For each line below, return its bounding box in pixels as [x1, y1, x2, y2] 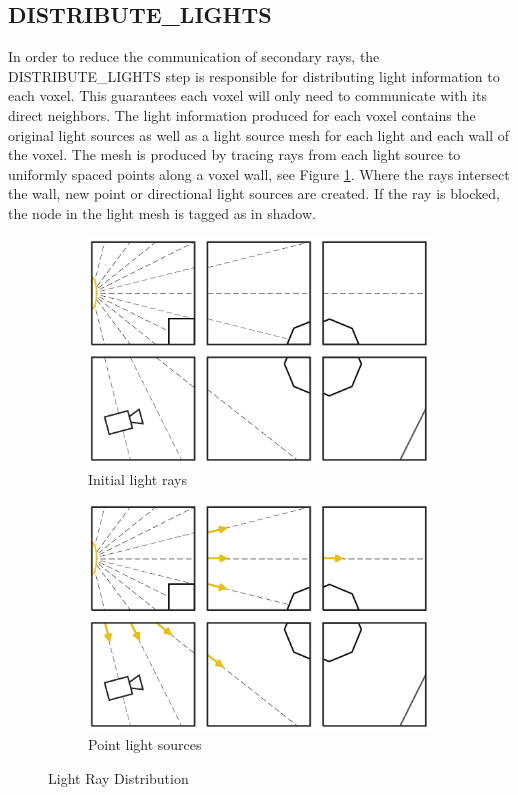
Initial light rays [88, 468, 187, 489]
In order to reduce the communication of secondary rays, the [8, 46, 380, 67]
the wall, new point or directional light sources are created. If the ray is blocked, [8, 183, 500, 204]
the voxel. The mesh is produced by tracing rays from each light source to [8, 144, 461, 165]
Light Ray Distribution [48, 767, 189, 788]
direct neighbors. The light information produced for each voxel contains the [8, 104, 476, 125]
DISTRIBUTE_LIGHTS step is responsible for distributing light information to [8, 65, 500, 86]
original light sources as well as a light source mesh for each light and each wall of [8, 124, 510, 145]
